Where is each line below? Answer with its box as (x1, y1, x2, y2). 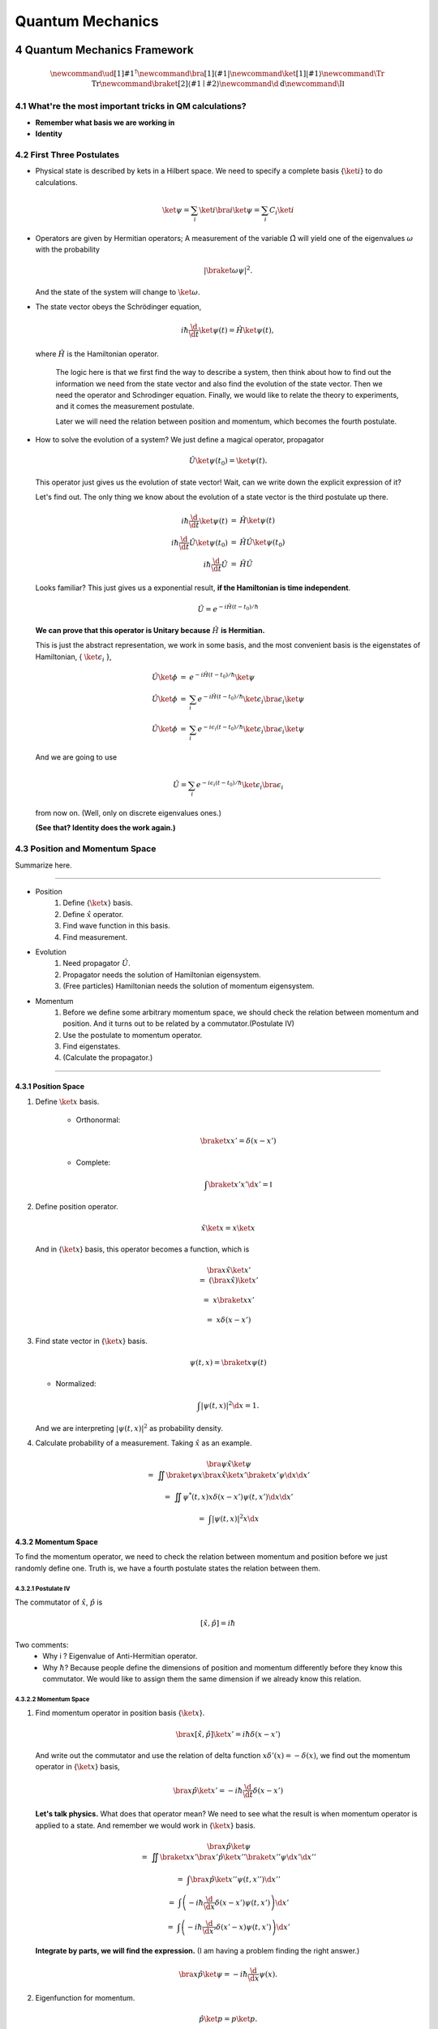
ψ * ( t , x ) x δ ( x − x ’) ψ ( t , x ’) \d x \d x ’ (182, 1490, 294, 1501)
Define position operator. (35, 1202, 119, 1212)
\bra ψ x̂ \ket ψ (206, 1459, 251, 1469)
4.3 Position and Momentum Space (15, 843, 157, 855)
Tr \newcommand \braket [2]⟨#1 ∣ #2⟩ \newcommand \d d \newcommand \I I (91, 79, 345, 88)
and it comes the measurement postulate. (55, 402, 195, 411)
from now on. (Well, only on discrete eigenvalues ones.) (35, 808, 222, 818)
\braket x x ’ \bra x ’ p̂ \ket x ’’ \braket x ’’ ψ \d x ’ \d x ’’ (159, 1853, 316, 1862)
